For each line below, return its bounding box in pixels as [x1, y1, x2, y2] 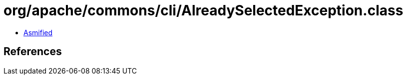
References [3, 45, 62, 58]
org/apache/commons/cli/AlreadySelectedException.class [3, 2, 404, 19]
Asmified [23, 28, 53, 37]
